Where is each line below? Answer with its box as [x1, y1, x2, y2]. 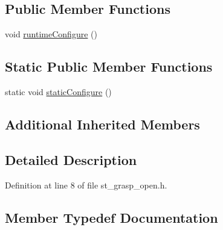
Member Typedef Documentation [5, 208, 218, 226]
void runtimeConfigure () [5, 28, 97, 40]
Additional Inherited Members [5, 114, 200, 133]
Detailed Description [5, 150, 137, 169]
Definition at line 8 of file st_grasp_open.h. [5, 178, 167, 191]
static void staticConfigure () [5, 85, 112, 98]
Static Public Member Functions [5, 57, 213, 76]
